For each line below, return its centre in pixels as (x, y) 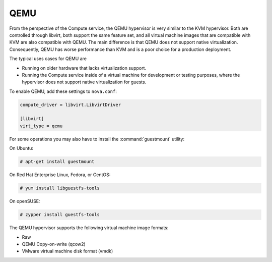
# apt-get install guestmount (57, 162)
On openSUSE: (25, 201)
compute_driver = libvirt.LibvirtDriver (70, 104)
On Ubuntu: (21, 148)
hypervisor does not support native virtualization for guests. (84, 82)
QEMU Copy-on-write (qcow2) (54, 244)
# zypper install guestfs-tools (60, 215)
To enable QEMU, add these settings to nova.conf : (63, 91)
